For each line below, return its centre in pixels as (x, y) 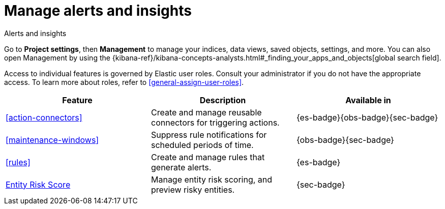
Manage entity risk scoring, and (212, 179)
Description (223, 100)
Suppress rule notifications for (209, 135)
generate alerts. (181, 167)
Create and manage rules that (208, 157)
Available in (368, 100)
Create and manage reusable (206, 112)
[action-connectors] (44, 117)
